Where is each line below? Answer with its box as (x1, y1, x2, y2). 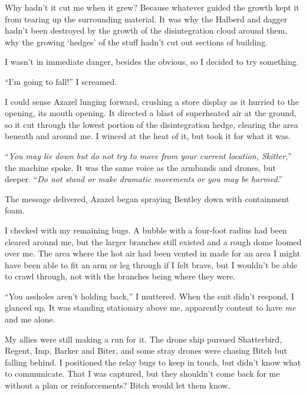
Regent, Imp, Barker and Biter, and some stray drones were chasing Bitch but (5, 344, 287, 357)
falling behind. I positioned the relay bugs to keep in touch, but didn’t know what (5, 355, 301, 368)
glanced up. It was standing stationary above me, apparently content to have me (5, 301, 296, 314)
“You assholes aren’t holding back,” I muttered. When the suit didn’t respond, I (5, 289, 294, 302)
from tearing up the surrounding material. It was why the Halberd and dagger (5, 12, 288, 25)
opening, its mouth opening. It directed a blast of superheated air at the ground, (5, 107, 297, 119)
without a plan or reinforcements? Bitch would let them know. (5, 379, 231, 391)
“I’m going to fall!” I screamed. (5, 75, 117, 87)
